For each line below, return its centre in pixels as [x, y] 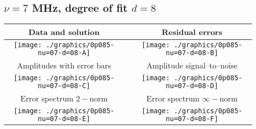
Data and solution [64, 32]
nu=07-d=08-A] [64, 53]
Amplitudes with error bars [64, 65]
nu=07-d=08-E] [64, 119]
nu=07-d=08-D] [192, 86]
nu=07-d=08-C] [64, 86]
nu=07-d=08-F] [192, 119]
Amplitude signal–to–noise [192, 65]
